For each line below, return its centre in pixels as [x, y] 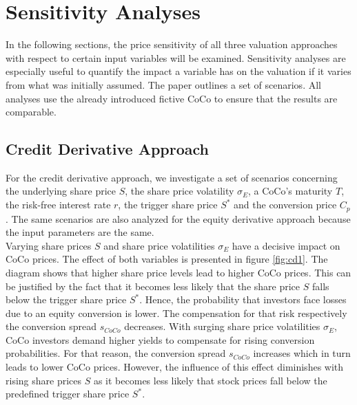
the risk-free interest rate [58, 205]
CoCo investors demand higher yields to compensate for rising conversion [160, 339]
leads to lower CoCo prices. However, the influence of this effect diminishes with [175, 367]
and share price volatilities [159, 245]
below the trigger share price [66, 299]
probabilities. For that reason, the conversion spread [116, 353]
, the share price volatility [180, 191]
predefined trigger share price [68, 394]
